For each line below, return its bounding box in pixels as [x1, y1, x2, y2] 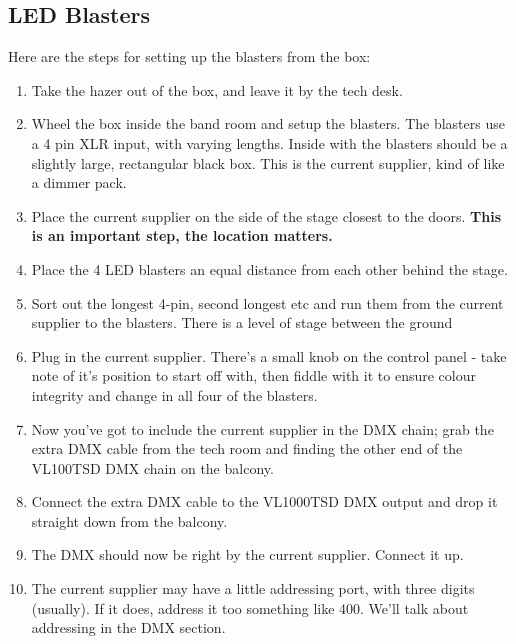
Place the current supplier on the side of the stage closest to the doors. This [31, 205, 502, 226]
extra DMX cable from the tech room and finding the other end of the [31, 438, 463, 459]
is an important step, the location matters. [31, 225, 333, 246]
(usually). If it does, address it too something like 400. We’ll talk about [31, 597, 469, 618]
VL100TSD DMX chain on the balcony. [31, 457, 274, 478]
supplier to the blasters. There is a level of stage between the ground [31, 312, 453, 333]
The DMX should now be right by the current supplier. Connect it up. [31, 544, 464, 565]
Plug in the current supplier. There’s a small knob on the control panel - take [31, 345, 507, 366]
